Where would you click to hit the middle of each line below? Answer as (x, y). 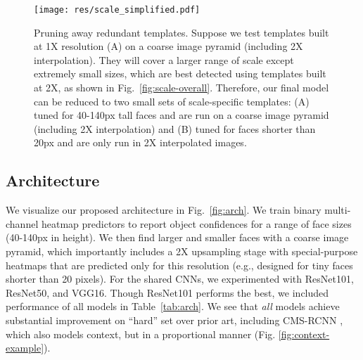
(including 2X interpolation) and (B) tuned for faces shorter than (175, 128)
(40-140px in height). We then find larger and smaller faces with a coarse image (177, 237)
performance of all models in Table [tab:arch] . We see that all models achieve (173, 306)
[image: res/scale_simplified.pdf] (117, 10)
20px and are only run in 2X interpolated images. (140, 142)
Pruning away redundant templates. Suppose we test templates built (181, 32)
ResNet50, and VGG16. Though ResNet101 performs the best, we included (167, 292)
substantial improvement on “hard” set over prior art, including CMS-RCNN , (174, 320)
